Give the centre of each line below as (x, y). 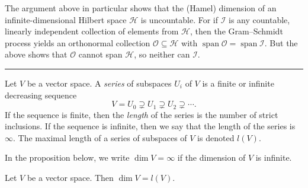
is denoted (216, 137)
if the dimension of (211, 157)
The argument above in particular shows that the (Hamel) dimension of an (141, 8)
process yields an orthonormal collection (78, 42)
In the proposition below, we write (67, 157)
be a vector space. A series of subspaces (99, 83)
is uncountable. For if (179, 19)
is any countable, (259, 19)
